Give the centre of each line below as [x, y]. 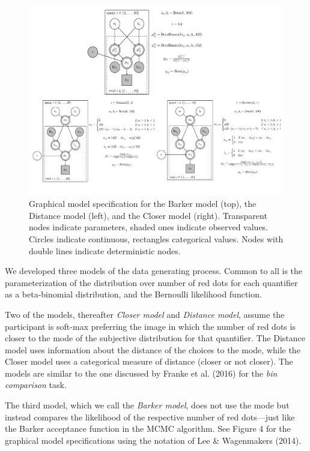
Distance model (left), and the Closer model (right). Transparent [148, 215]
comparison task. [36, 385]
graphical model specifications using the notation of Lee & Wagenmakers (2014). [153, 440]
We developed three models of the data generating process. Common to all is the [154, 271]
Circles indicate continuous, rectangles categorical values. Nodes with [156, 238]
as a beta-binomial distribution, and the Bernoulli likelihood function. [133, 294]
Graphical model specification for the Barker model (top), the [143, 204]
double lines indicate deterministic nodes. [105, 250]
